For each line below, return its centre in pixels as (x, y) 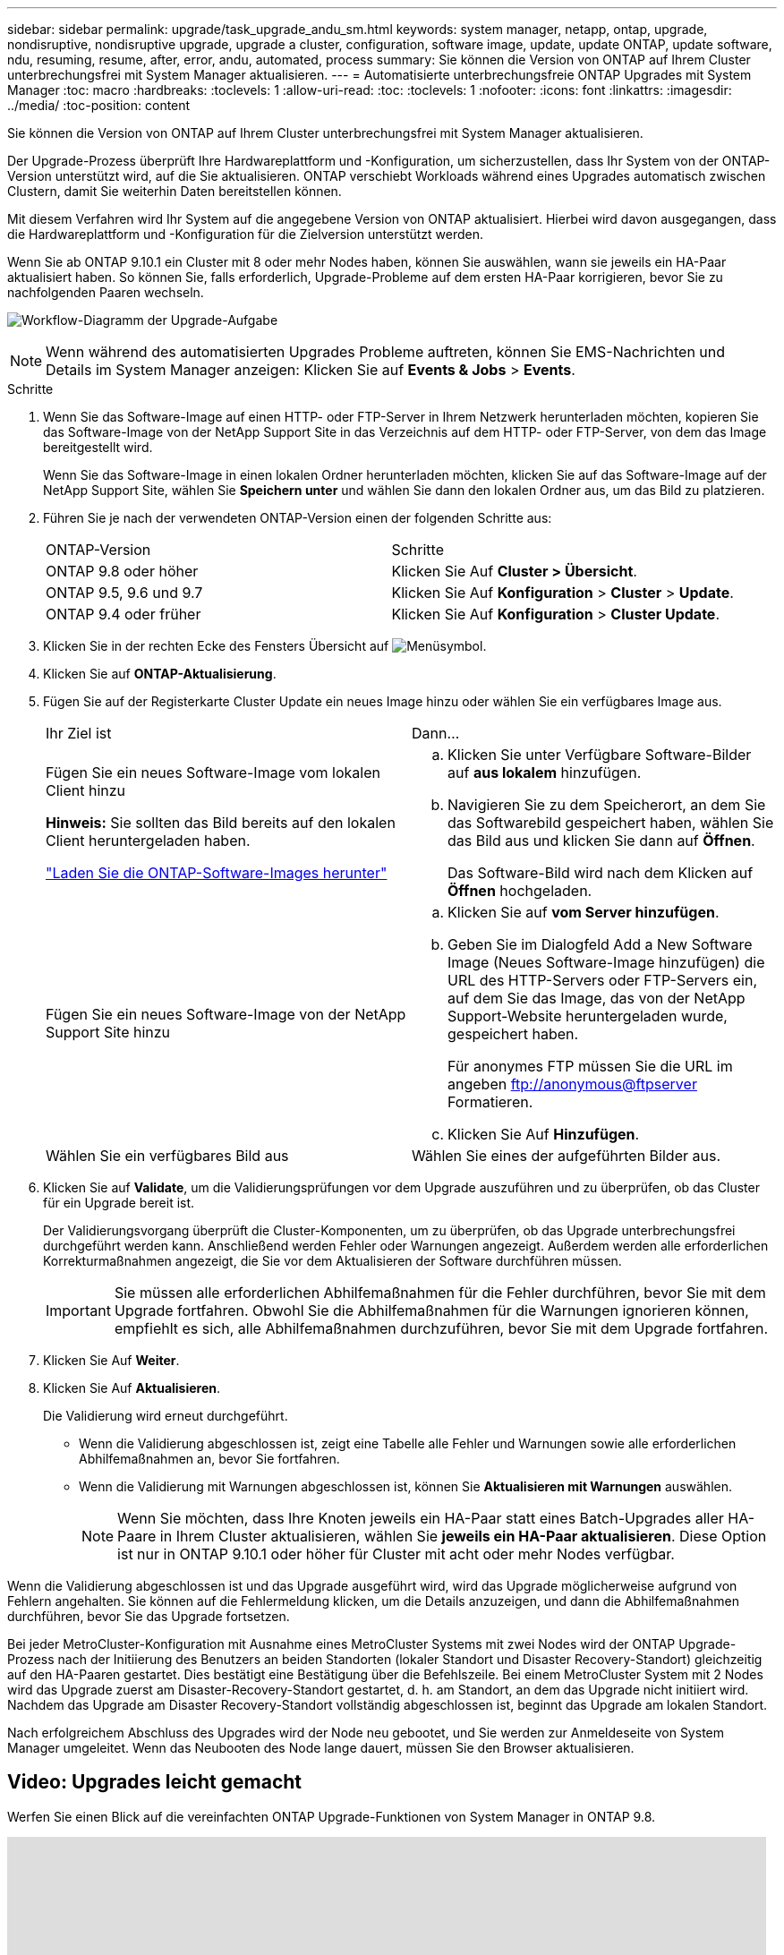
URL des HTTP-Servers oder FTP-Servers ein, (603, 980)
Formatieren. (490, 1102)
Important (78, 1310)
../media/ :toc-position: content (99, 105)
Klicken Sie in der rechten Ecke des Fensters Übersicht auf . (265, 646)
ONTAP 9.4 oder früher (124, 614)
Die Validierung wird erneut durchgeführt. (166, 1416)
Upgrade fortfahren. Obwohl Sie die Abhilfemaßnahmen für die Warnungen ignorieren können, (431, 1310)
